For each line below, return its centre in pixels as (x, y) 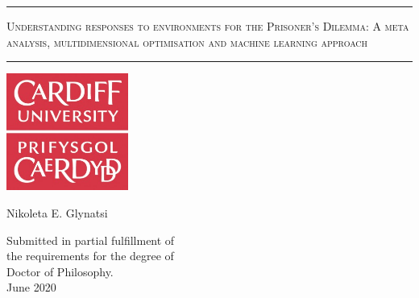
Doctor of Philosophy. (60, 271)
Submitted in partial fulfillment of (91, 240)
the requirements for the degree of (90, 256)
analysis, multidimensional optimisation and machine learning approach (187, 41)
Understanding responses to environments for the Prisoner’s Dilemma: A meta (208, 26)
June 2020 (31, 287)
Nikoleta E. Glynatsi (57, 212)
